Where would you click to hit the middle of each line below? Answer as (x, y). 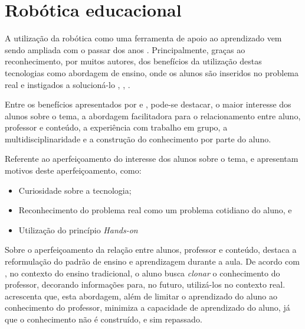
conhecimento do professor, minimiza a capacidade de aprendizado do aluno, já (147, 307)
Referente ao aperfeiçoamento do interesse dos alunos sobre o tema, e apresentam (152, 159)
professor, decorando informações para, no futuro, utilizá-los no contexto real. (145, 284)
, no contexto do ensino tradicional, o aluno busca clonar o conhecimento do (142, 273)
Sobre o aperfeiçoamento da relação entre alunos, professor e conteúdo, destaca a (151, 250)
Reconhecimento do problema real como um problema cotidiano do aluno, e (155, 210)
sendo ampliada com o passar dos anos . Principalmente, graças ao (125, 49)
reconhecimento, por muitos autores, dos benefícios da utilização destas (133, 61)
